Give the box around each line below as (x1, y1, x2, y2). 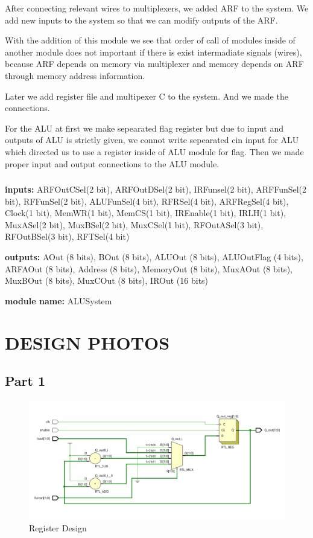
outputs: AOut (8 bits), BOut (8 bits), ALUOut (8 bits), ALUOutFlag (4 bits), (5, 251, 303, 263)
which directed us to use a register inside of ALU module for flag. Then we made (5, 145, 304, 158)
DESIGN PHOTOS (5, 330, 170, 354)
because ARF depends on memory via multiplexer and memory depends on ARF (5, 57, 304, 70)
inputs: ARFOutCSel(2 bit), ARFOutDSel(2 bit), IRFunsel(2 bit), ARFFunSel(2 (5, 183, 307, 196)
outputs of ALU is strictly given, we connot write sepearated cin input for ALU (5, 133, 299, 146)
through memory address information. (5, 69, 145, 82)
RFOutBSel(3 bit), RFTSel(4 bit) (5, 230, 130, 243)
